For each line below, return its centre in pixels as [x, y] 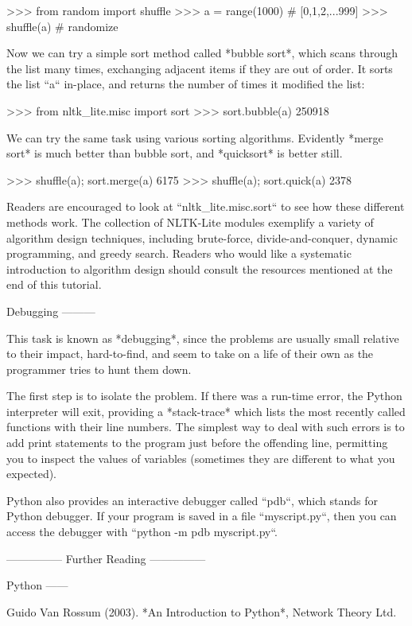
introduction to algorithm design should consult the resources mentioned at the [200, 268]
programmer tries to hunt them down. [99, 369]
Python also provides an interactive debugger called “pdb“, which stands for [192, 500]
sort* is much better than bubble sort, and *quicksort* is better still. [175, 153]
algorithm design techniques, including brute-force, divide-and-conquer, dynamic [202, 237]
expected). [31, 474]
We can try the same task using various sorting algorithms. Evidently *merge [195, 137]
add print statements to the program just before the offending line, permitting [197, 443]
